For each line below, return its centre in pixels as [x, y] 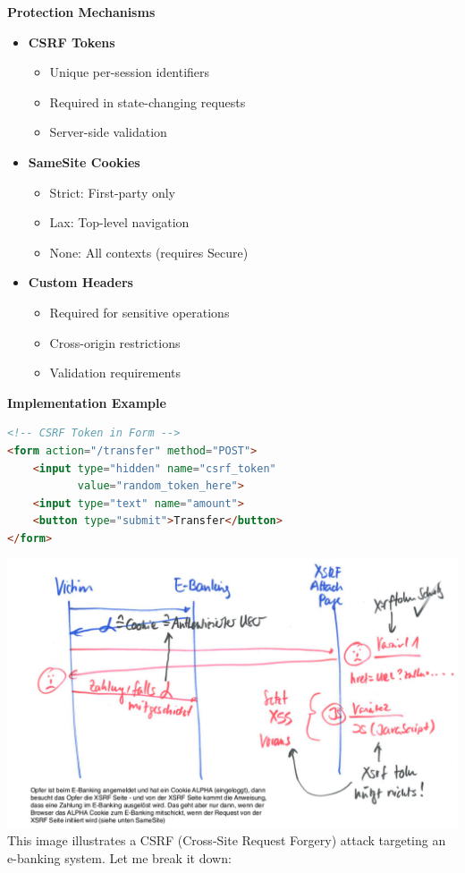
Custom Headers [80, 282]
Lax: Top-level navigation [119, 222]
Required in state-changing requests [148, 102]
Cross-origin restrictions [115, 342]
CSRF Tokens [72, 42]
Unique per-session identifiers [130, 72]
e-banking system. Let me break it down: [119, 857]
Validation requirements [115, 373]
